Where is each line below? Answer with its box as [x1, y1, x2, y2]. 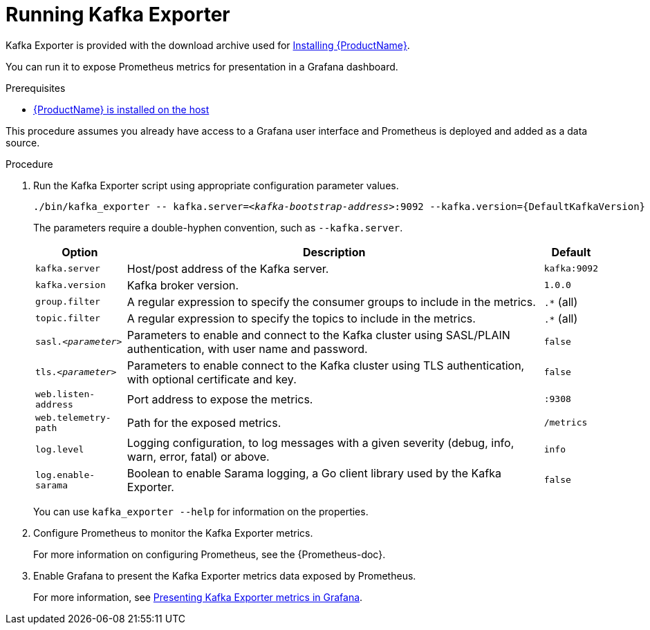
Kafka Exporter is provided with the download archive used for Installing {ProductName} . [6, 39, 410, 51]
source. [6, 136, 40, 149]
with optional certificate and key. [127, 372, 297, 386]
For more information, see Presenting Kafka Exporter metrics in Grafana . [33, 591, 363, 603]
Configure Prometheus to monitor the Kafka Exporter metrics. [33, 526, 313, 539]
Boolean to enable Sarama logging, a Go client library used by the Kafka [127, 466, 501, 480]
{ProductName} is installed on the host [33, 103, 210, 115]
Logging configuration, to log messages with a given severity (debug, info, [127, 435, 514, 450]
